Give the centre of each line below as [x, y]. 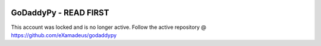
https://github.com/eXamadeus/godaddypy [64, 35]
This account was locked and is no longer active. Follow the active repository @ [108, 27]
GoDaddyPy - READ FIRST [60, 13]
